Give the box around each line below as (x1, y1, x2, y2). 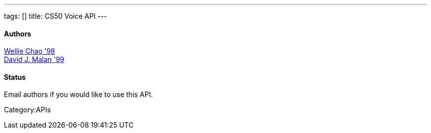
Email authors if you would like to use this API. (4, 90, 153, 99)
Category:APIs (4, 105, 51, 114)
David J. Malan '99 (4, 55, 64, 64)
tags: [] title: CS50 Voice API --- (4, 12, 107, 20)
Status (4, 72, 26, 81)
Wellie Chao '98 (4, 47, 55, 56)
